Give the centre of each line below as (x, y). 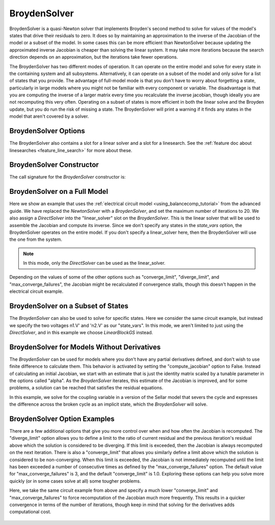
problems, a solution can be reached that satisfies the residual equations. (86, 388)
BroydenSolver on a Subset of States (69, 306)
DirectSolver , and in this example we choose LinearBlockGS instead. (81, 332)
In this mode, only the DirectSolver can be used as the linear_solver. (94, 263)
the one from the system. (36, 239)
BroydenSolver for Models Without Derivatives (85, 347)
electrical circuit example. (36, 291)
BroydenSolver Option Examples (62, 419)
